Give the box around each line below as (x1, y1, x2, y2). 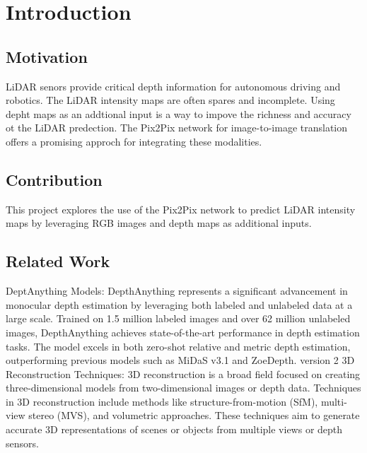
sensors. (6, 435, 39, 450)
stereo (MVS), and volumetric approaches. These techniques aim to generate (28, 408, 360, 423)
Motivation (6, 45, 88, 67)
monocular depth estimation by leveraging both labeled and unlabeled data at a (6, 297, 353, 312)
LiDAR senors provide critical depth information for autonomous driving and (6, 78, 341, 93)
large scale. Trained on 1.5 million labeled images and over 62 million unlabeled (6, 311, 351, 326)
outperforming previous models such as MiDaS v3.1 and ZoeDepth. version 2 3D (6, 353, 355, 367)
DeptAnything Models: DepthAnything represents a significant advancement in (6, 283, 348, 298)
